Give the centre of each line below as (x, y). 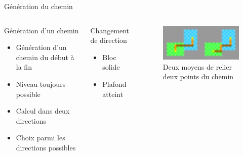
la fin (24, 67)
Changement (110, 30)
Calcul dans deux (43, 111)
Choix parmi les (40, 138)
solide (111, 67)
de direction (109, 40)
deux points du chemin (198, 76)
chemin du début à (45, 57)
